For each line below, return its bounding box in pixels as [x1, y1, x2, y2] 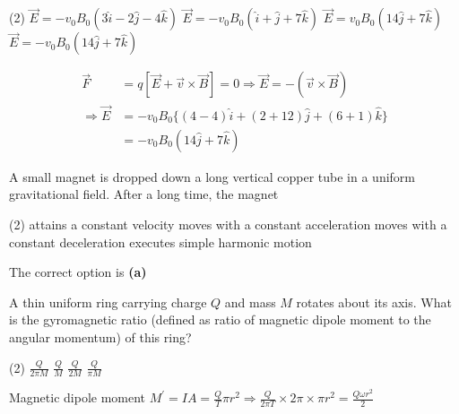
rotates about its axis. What [296, 292, 452, 311]
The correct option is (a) [9, 263, 147, 281]
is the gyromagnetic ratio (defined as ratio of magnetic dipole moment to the [9, 310, 431, 329]
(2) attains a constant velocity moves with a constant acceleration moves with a [9, 214, 447, 233]
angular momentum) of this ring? [9, 327, 192, 346]
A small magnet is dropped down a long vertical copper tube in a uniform [9, 167, 415, 185]
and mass [224, 292, 276, 311]
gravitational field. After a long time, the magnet [9, 185, 279, 203]
